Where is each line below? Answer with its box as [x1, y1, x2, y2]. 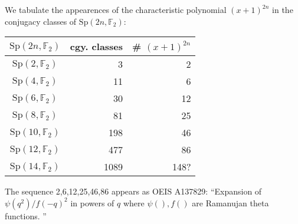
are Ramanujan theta [192, 196, 269, 209]
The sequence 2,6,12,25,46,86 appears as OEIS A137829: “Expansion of [5, 185, 262, 197]
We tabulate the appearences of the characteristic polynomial [5, 4, 227, 15]
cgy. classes [70, 39, 123, 54]
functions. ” [5, 209, 47, 222]
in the [272, 4, 293, 15]
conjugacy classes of [5, 15, 77, 27]
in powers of [70, 196, 114, 209]
